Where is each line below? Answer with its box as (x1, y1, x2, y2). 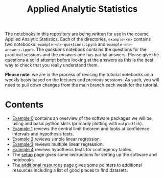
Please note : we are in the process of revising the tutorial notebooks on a (5, 72, 153, 78)
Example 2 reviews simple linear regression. (12, 136, 101, 142)
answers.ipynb (5, 47, 34, 52)
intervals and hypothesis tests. (12, 131, 74, 137)
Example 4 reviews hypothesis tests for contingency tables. (12, 147, 133, 153)
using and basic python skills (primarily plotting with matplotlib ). (12, 121, 143, 127)
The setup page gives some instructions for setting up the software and (12, 152, 157, 157)
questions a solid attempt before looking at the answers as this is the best (5, 57, 154, 63)
